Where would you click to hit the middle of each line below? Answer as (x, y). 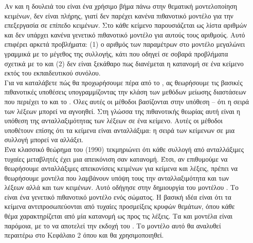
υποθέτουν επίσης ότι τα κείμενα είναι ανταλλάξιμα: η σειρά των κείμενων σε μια (119, 130)
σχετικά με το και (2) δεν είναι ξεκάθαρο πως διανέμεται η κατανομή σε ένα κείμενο (124, 63)
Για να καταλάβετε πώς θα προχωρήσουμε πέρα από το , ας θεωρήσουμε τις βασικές (124, 82)
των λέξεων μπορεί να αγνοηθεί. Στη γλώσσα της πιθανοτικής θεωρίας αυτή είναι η (122, 111)
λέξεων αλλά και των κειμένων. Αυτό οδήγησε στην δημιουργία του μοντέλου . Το (122, 187)
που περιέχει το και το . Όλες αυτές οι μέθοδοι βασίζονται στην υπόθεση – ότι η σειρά (127, 101)
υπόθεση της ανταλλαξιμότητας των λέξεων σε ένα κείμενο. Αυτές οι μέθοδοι (114, 121)
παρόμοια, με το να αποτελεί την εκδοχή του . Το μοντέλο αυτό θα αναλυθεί (113, 225)
